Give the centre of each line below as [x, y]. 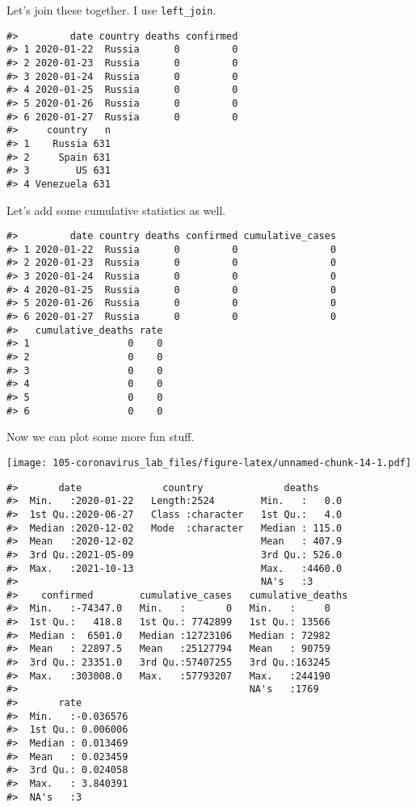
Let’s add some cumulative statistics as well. [116, 210]
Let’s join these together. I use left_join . [111, 10]
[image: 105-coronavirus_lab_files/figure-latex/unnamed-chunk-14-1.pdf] [209, 462]
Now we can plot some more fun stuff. [101, 437]
